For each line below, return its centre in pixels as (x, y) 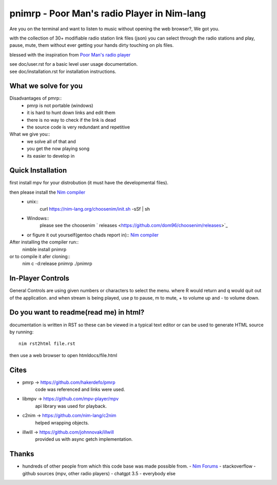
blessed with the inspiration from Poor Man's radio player (70, 54)
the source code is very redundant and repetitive (78, 127)
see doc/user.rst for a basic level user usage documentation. (74, 64)
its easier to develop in (51, 156)
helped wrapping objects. (62, 423)
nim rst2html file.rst (47, 344)
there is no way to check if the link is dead (72, 120)
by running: (22, 332)
